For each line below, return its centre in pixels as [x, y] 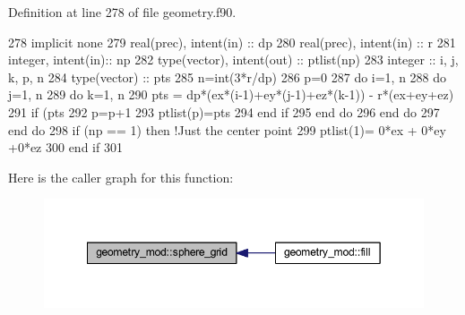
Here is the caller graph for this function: [121, 177]
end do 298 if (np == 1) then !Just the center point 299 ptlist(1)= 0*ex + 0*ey [227, 129]
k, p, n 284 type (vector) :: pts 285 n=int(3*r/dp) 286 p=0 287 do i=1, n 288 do [228, 77]
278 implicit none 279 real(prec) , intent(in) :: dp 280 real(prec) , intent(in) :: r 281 [232, 42]
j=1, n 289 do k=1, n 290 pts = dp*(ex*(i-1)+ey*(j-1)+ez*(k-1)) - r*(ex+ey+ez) [231, 94]
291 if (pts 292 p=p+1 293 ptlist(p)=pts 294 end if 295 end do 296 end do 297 [224, 111]
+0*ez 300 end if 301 [65, 147]
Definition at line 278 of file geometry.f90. [122, 12]
